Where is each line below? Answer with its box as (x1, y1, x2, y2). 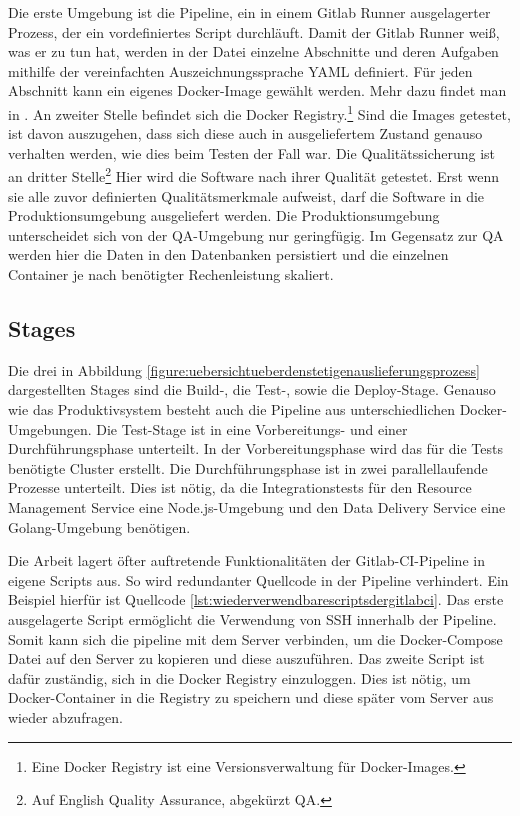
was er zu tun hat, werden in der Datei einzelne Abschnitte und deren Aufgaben (8, 41, 499, 62)
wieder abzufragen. (8, 706, 123, 727)
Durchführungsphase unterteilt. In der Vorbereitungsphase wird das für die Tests (8, 438, 503, 459)
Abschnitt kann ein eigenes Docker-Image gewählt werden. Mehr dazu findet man (8, 80, 507, 101)
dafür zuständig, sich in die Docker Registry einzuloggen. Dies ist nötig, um (8, 667, 471, 688)
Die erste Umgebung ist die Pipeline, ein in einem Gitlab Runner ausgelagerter (8, 2, 491, 22)
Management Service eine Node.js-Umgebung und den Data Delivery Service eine (8, 496, 506, 517)
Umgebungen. (8, 418, 92, 439)
